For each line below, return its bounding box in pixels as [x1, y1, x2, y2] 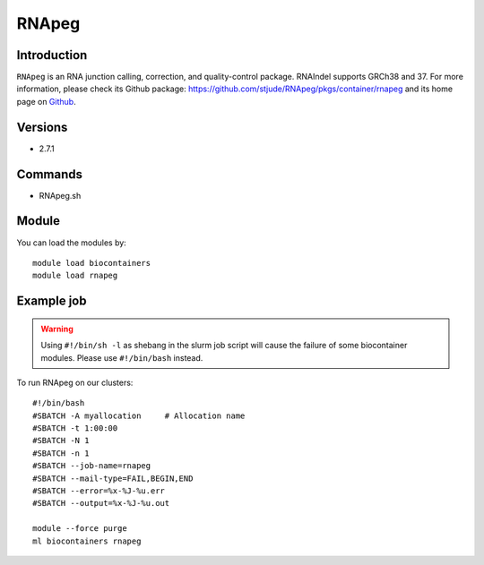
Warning [40, 323, 73, 334]
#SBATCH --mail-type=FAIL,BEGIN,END [32, 473, 194, 484]
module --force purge [32, 524, 127, 534]
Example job [16, 294, 87, 309]
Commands [16, 167, 83, 182]
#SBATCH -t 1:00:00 [32, 424, 118, 433]
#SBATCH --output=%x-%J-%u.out [32, 498, 170, 509]
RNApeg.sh [39, 190, 82, 201]
